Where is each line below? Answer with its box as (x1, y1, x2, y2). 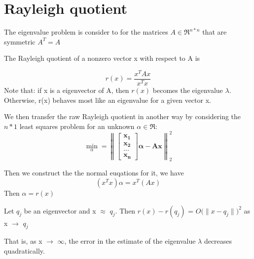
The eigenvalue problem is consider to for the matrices (4, 27, 168, 37)
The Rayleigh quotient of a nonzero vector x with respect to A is (4, 53, 200, 63)
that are (202, 27, 227, 37)
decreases (204, 236, 232, 246)
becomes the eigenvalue (152, 85, 223, 95)
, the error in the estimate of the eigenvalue (64, 236, 196, 246)
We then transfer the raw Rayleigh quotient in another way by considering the (4, 111, 241, 122)
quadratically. (4, 245, 45, 256)
